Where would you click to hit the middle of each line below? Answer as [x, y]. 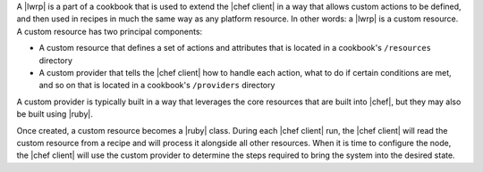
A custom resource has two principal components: [110, 31]
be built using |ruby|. [55, 114]
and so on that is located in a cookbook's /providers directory [157, 86]
